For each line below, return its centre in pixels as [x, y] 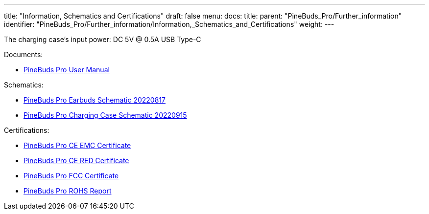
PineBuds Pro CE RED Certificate [76, 160]
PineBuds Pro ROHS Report [68, 191]
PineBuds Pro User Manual [67, 70]
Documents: [24, 54]
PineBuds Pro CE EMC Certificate [77, 145]
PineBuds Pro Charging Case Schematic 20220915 [105, 115]
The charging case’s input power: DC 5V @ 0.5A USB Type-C [103, 39]
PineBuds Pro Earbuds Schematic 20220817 [95, 100]
